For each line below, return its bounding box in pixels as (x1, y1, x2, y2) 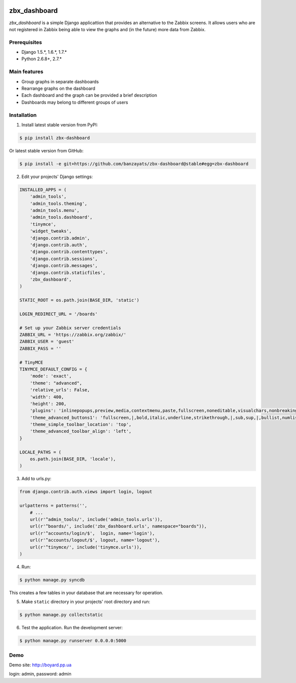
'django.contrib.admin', (30, 235, 90, 241)
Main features (9, 68, 44, 75)
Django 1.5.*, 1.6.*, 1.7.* (21, 49, 67, 55)
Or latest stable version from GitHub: (9, 148, 84, 153)
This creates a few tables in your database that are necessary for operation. (9, 590, 164, 596)
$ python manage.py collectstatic (19, 612, 103, 618)
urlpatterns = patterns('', (19, 503, 87, 508)
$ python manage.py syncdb (19, 577, 85, 582)
